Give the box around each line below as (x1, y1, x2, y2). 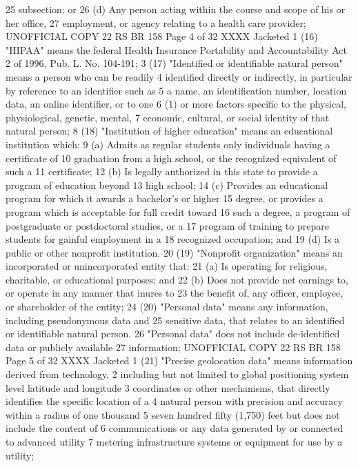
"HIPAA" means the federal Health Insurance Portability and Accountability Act (6, 42, 347, 57)
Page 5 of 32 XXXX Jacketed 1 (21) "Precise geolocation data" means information (6, 353, 353, 368)
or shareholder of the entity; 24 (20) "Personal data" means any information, (6, 299, 328, 314)
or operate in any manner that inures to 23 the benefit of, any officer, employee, (6, 286, 344, 300)
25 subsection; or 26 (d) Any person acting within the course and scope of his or (6, 2, 346, 16)
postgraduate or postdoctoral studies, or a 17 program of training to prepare (6, 218, 329, 232)
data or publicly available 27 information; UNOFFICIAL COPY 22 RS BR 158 (6, 339, 341, 354)
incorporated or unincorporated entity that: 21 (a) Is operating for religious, (6, 259, 328, 273)
